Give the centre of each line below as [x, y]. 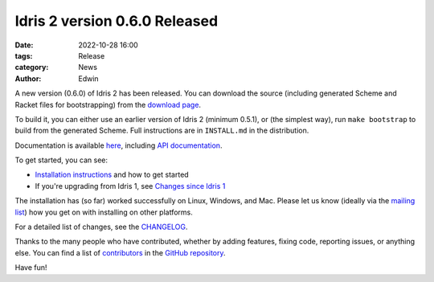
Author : [28, 78]
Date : [24, 45]
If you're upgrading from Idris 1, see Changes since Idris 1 [130, 186]
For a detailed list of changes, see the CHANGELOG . [101, 227]
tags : [24, 55]
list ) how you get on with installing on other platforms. [104, 212]
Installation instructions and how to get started [112, 175]
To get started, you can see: [61, 160]
